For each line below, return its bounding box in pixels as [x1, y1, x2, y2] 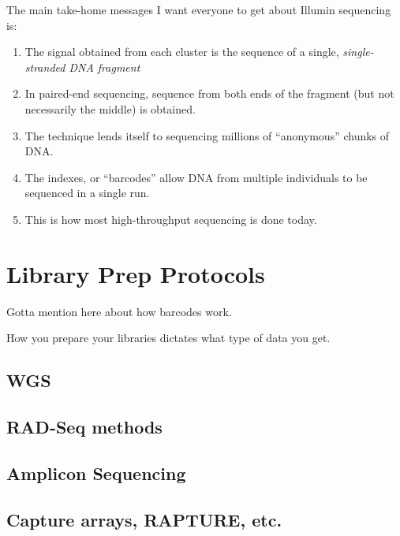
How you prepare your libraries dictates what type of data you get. [6, 329, 331, 346]
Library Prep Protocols [6, 257, 265, 289]
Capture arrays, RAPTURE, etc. [6, 507, 282, 531]
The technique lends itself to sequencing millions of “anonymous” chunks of [24, 127, 390, 143]
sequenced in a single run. [24, 184, 150, 201]
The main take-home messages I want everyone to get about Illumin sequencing [6, 2, 391, 17]
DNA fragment [69, 58, 140, 75]
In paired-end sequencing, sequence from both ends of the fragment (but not [24, 85, 394, 102]
